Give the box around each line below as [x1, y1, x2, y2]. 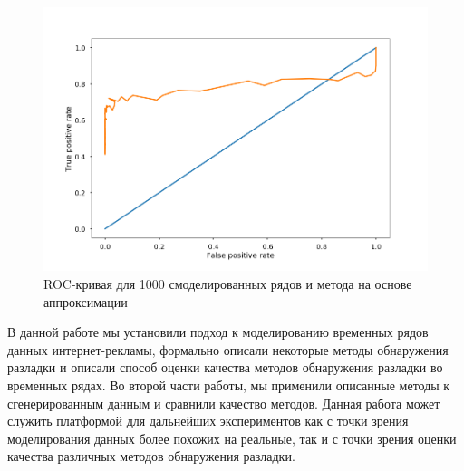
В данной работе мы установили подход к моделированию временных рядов [7, 322, 429, 341]
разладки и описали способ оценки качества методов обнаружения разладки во [7, 358, 443, 377]
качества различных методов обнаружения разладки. [7, 447, 295, 466]
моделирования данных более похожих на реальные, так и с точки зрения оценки [7, 428, 457, 447]
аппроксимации [43, 292, 128, 311]
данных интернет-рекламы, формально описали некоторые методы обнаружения [7, 340, 449, 359]
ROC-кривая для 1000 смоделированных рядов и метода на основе [43, 274, 412, 293]
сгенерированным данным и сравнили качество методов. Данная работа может [7, 393, 440, 412]
